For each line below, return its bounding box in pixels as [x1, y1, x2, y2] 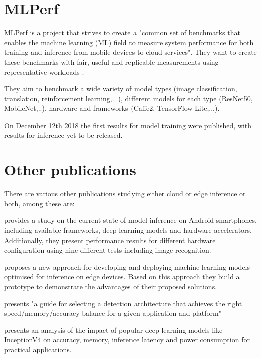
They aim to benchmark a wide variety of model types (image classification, [4, 83, 237, 94]
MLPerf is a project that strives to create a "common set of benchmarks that [4, 27, 240, 38]
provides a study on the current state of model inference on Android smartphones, [4, 215, 257, 225]
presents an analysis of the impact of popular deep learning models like [4, 324, 223, 335]
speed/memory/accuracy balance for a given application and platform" [4, 308, 221, 318]
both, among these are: [4, 198, 75, 208]
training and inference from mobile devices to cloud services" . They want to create [4, 47, 257, 57]
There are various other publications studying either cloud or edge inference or [4, 188, 246, 199]
